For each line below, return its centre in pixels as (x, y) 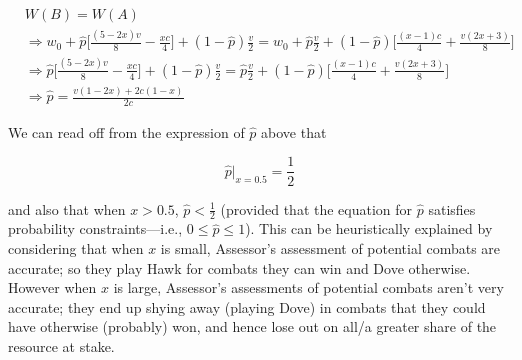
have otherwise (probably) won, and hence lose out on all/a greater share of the (252, 326)
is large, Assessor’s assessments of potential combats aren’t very (308, 287)
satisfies (452, 208)
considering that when (76, 247)
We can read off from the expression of (126, 131)
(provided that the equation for (316, 208)
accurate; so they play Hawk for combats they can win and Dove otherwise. (239, 267)
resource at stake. (61, 345)
